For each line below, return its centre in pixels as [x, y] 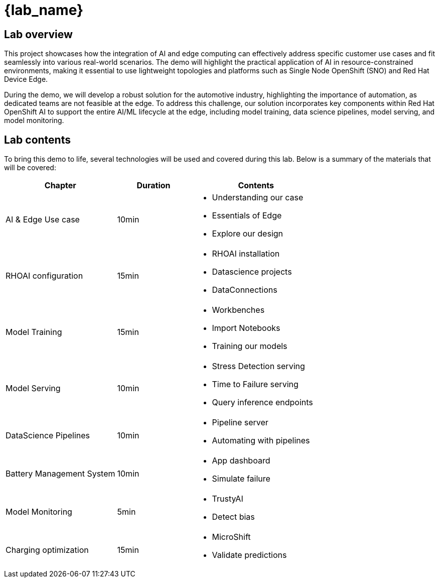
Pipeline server [240, 423]
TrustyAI [228, 499]
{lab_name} [44, 10]
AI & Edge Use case [43, 220]
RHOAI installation [246, 254]
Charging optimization [47, 550]
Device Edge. [26, 79]
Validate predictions [249, 555]
